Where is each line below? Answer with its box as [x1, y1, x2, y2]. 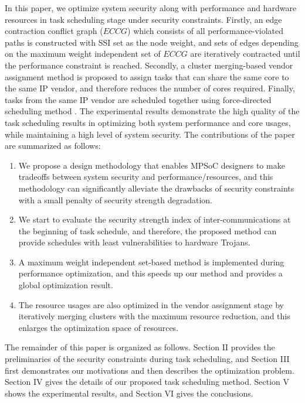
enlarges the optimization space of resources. [18, 321, 179, 333]
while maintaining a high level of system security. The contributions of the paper [5, 128, 295, 140]
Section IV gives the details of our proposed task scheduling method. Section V [5, 375, 290, 388]
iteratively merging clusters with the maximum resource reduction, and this [18, 310, 290, 322]
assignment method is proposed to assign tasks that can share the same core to [5, 70, 289, 83]
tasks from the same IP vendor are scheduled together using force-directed [5, 93, 272, 105]
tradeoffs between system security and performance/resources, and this [18, 170, 273, 183]
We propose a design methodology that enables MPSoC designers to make [18, 159, 285, 171]
